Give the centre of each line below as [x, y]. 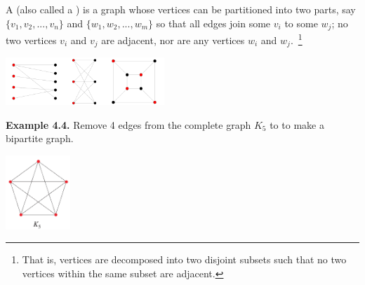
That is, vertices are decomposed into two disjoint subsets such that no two [184, 259]
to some [301, 23]
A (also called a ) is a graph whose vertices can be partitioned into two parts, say [181, 9]
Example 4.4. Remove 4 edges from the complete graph [128, 124]
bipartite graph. [40, 138]
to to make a [297, 124]
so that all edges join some [213, 23]
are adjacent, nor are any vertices [173, 40]
